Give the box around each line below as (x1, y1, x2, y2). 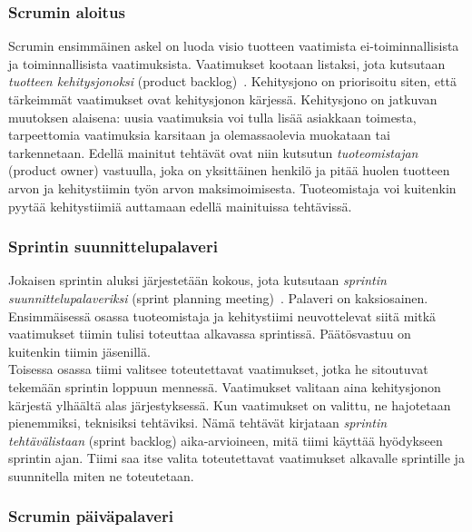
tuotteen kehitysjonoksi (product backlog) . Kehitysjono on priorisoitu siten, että (8, 72, 457, 91)
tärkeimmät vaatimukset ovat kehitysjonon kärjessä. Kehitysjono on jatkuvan (8, 90, 438, 108)
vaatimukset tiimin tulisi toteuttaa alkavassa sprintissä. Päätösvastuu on (8, 324, 411, 343)
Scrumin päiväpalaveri (8, 505, 173, 527)
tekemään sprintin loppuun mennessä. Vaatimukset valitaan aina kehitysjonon (8, 377, 441, 396)
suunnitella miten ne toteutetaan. (8, 466, 194, 485)
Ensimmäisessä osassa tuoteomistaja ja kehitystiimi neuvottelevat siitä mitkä (8, 306, 437, 325)
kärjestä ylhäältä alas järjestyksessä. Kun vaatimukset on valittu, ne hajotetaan (8, 395, 451, 414)
